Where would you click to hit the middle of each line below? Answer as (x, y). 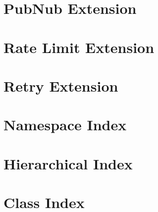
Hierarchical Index (68, 163)
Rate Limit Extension (79, 47)
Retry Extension (61, 85)
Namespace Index (65, 125)
